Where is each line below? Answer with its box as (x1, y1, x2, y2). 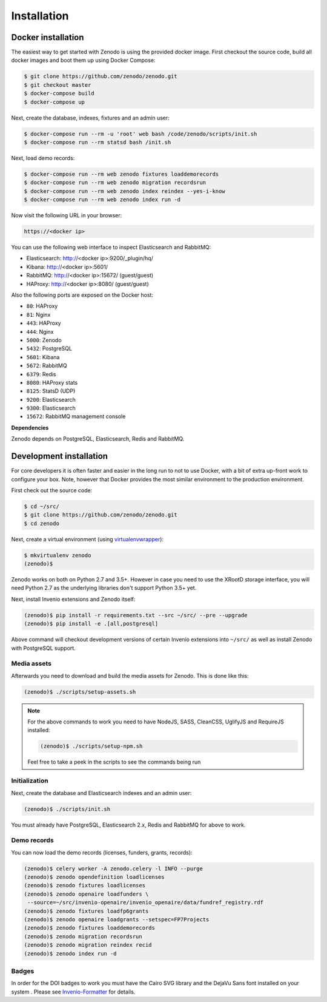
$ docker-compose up (24, 98, 85, 106)
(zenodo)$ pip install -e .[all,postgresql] (24, 620, 159, 628)
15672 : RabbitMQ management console (26, 413, 126, 420)
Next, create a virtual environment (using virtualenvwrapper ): (11, 535, 163, 543)
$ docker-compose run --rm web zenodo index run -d (24, 196, 181, 203)
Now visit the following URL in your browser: (11, 212, 122, 219)
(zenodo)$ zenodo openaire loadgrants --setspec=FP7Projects (24, 916, 210, 923)
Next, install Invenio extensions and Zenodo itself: (11, 595, 136, 603)
